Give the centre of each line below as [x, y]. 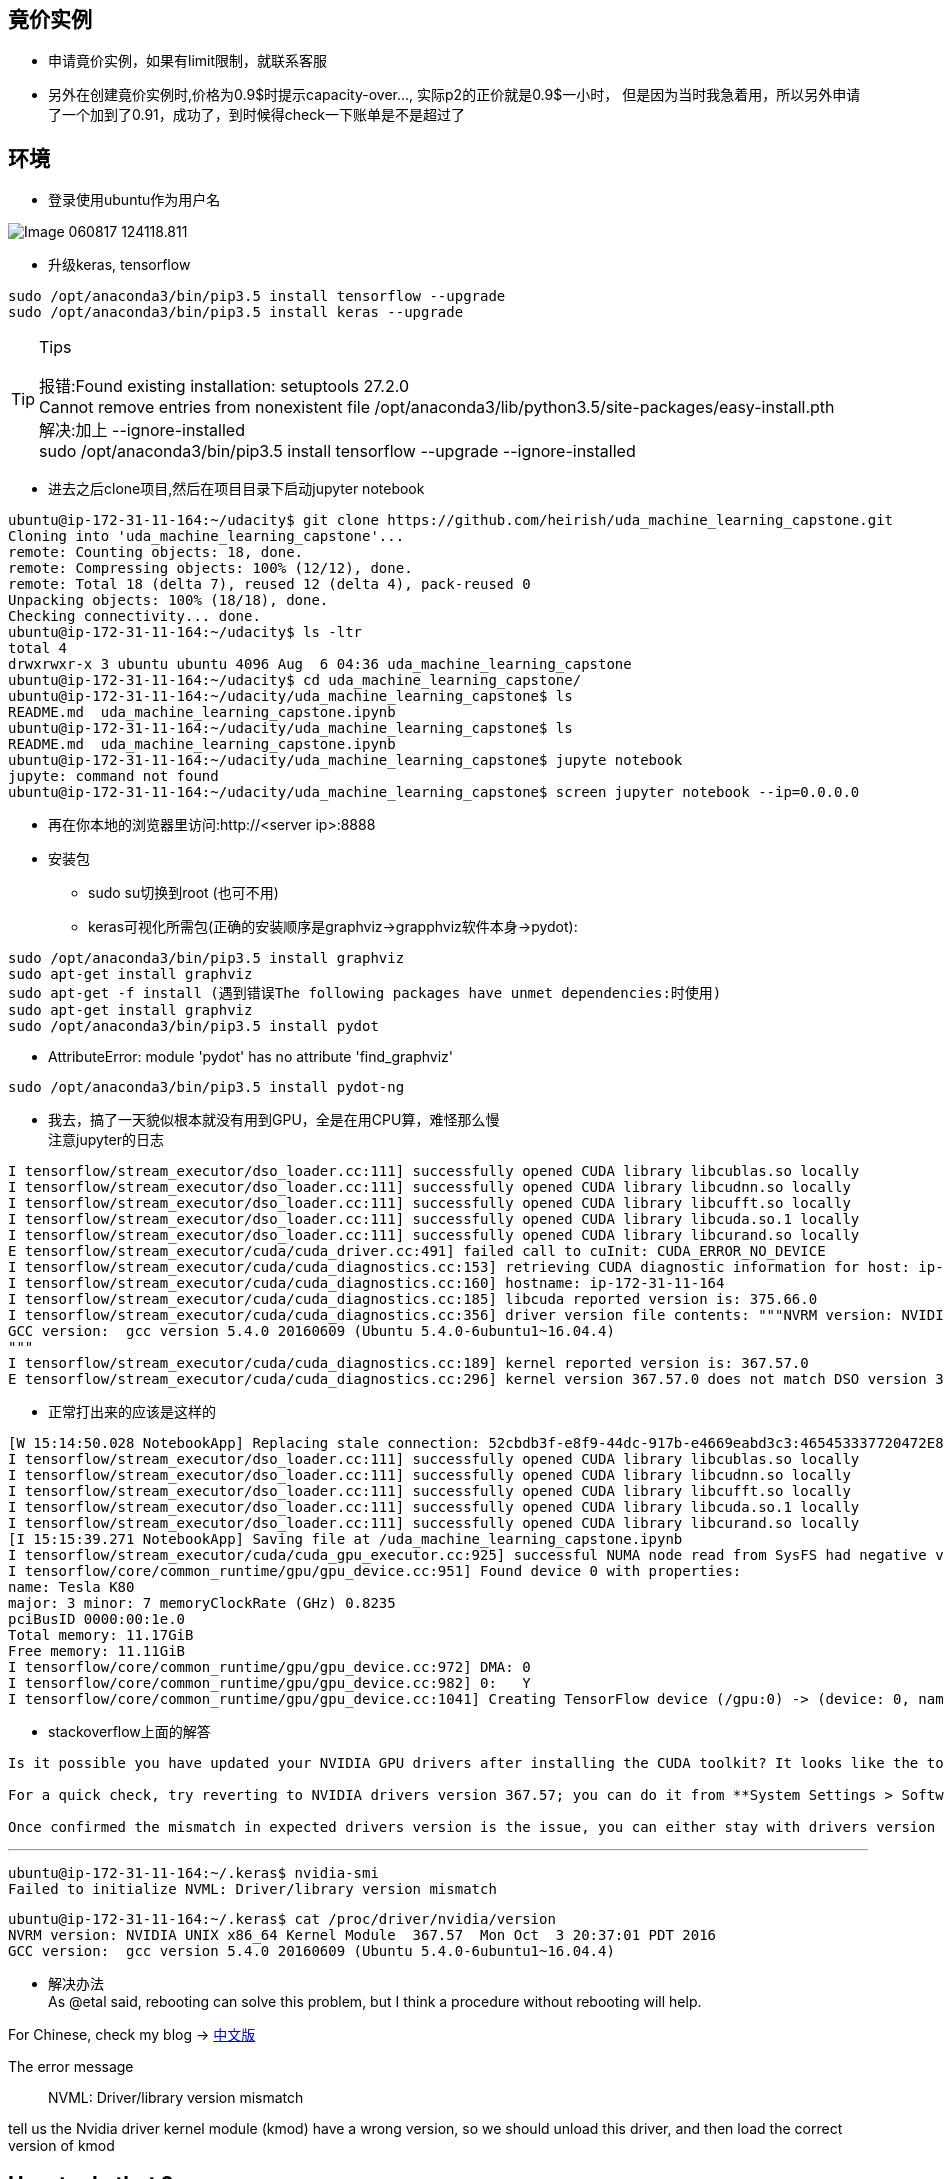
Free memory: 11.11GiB [97, 1651]
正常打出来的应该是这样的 [132, 1412]
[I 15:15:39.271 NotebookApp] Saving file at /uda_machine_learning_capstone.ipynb [345, 1539]
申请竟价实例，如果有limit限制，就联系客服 [188, 61]
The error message [71, 2067]
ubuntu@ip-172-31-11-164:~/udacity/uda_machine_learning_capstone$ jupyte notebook [345, 760]
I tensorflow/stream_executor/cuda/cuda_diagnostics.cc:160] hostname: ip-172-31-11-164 [366, 1283]
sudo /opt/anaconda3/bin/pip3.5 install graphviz [206, 958]
